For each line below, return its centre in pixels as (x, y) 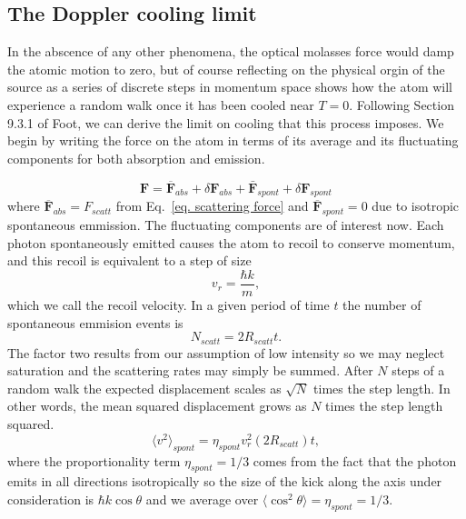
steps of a (418, 370)
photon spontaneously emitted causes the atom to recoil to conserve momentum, (231, 242)
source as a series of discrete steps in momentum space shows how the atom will (230, 87)
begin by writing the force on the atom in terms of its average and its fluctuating (233, 140)
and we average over (202, 499)
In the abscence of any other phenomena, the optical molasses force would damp (231, 51)
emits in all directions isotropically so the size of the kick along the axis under (225, 481)
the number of (382, 305)
